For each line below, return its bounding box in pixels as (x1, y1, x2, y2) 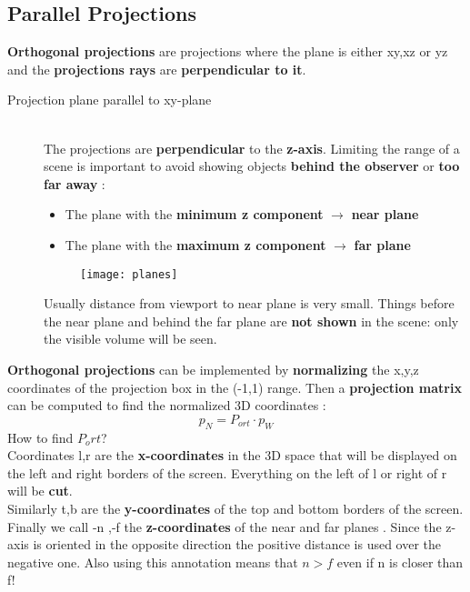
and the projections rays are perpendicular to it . (7, 59, 306, 78)
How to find (7, 427, 74, 447)
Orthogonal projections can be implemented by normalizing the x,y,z (7, 359, 419, 378)
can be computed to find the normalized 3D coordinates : (7, 396, 326, 415)
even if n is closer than (336, 552, 464, 571)
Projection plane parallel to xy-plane (7, 90, 212, 109)
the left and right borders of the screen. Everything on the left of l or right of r (7, 463, 447, 482)
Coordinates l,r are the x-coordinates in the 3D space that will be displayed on (7, 446, 457, 465)
